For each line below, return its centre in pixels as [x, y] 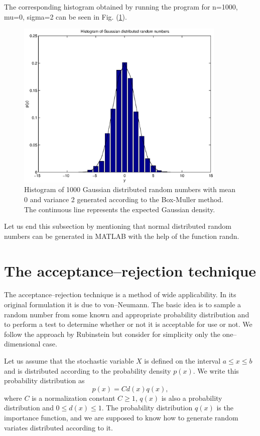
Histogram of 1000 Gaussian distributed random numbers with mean [130, 189]
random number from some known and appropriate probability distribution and [127, 314]
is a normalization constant [74, 398]
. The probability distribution [147, 408]
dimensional [22, 344]
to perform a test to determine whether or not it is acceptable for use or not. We [128, 324]
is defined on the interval [182, 361]
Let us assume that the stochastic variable [69, 361]
